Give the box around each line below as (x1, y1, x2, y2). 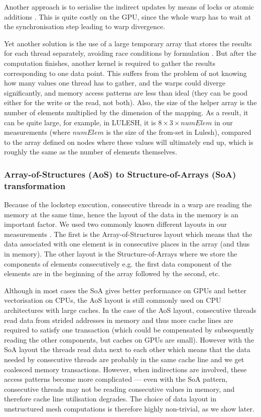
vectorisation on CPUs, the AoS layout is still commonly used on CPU (4, 295, 221, 305)
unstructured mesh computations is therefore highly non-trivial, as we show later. (4, 403, 254, 413)
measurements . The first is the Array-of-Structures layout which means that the (4, 228, 252, 239)
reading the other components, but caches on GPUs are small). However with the (4, 334, 254, 345)
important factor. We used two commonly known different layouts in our (4, 219, 227, 229)
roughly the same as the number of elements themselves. (4, 146, 177, 157)
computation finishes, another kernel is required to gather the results (4, 57, 216, 68)
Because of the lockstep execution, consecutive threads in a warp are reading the (4, 199, 252, 210)
